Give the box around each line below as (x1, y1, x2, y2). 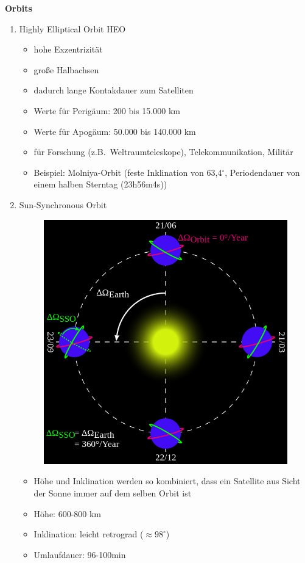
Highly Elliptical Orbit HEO (19, 22, 126, 35)
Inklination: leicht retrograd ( (33, 528, 144, 540)
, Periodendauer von (225, 165, 300, 178)
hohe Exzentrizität (33, 43, 103, 56)
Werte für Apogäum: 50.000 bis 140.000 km (33, 125, 196, 137)
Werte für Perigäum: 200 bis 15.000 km (33, 104, 180, 117)
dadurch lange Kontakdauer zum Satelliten (33, 84, 194, 96)
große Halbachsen (33, 63, 99, 76)
